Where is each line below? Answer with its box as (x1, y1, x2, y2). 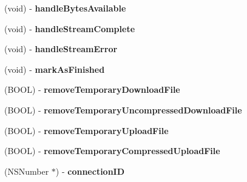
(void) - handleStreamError (4, 42, 118, 55)
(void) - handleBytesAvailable (4, 2, 126, 14)
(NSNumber (4, 164, 49, 177)
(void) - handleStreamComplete (4, 22, 135, 35)
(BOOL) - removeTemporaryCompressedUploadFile (4, 144, 220, 157)
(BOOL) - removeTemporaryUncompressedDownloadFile (4, 103, 242, 116)
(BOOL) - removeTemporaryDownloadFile (4, 83, 180, 96)
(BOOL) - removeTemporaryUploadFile (4, 124, 169, 136)
